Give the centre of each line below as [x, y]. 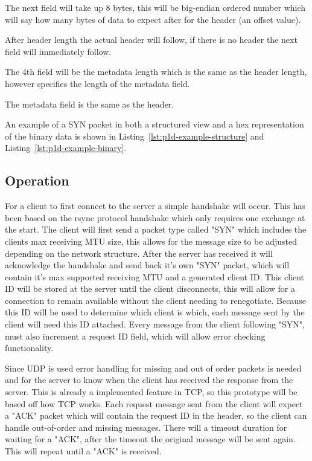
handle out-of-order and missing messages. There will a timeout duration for [146, 427]
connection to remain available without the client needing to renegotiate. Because [155, 300]
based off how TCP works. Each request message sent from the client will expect [154, 403]
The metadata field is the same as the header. [90, 104]
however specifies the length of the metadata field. [97, 83]
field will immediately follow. [58, 51]
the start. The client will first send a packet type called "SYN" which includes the [156, 229]
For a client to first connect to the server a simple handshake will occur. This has [155, 206]
